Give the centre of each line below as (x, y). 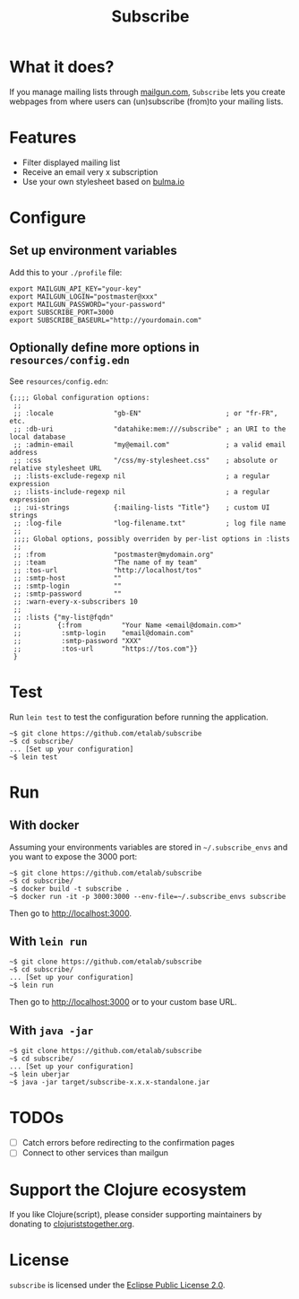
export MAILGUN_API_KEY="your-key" (76, 289)
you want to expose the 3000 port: (73, 856)
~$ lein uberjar (39, 1075)
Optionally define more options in (104, 348)
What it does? (62, 67)
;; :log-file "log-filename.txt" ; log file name (149, 523)
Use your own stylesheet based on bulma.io (103, 181)
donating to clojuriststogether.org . (72, 1224)
